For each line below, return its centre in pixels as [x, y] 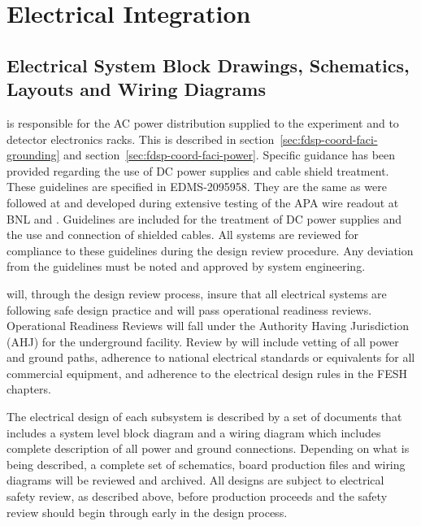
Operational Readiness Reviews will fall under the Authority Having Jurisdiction [208, 326]
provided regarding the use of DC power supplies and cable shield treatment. [198, 170]
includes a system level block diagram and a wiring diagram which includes [194, 432]
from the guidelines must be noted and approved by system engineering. [186, 266]
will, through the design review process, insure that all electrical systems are [197, 293]
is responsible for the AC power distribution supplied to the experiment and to [203, 122]
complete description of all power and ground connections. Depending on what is [208, 448]
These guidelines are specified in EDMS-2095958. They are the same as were [197, 187]
